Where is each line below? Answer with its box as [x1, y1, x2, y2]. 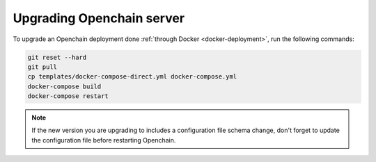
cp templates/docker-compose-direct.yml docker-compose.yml [27, 73, 237, 81]
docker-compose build [27, 82, 102, 90]
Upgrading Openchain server [13, 10, 185, 26]
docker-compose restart [27, 92, 109, 100]
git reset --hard [27, 53, 87, 61]
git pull [27, 63, 58, 71]
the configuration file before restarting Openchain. [31, 136, 176, 144]
